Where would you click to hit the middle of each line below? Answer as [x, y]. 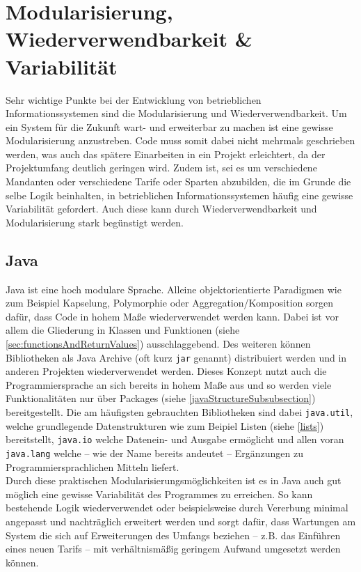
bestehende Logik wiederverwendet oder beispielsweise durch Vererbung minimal [177, 508]
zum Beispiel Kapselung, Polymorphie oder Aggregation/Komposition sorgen [170, 303]
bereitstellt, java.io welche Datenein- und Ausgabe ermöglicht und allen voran [175, 439]
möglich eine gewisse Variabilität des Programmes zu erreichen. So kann [159, 494]
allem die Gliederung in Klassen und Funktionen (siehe [123, 330]
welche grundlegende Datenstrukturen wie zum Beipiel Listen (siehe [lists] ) [165, 425]
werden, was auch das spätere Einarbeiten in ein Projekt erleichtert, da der [166, 154]
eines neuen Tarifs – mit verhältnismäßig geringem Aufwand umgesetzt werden [173, 549]
